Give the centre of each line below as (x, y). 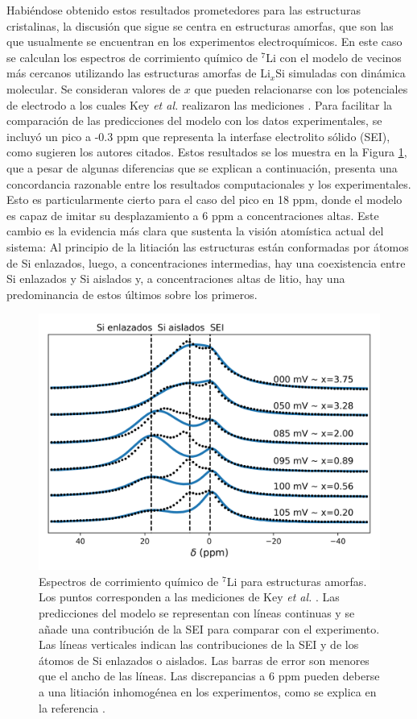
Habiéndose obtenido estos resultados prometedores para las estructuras (184, 10)
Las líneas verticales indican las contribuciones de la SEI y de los (199, 644)
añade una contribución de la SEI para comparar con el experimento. (209, 628)
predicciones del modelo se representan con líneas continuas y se (197, 613)
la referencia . (72, 707)
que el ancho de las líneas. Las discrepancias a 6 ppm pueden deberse (209, 676)
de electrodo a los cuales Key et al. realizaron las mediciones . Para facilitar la (200, 104)
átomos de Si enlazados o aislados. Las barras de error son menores (204, 660)
